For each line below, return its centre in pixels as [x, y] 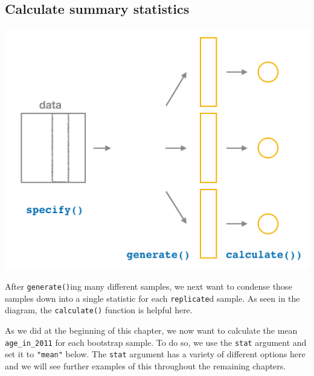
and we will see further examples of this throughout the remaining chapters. [146, 365]
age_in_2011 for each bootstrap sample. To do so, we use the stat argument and [156, 342]
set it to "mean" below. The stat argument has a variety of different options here [155, 354]
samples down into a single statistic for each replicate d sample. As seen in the [152, 298]
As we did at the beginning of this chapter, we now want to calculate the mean [151, 330]
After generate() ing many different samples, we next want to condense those [149, 286]
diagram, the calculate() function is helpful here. [99, 310]
